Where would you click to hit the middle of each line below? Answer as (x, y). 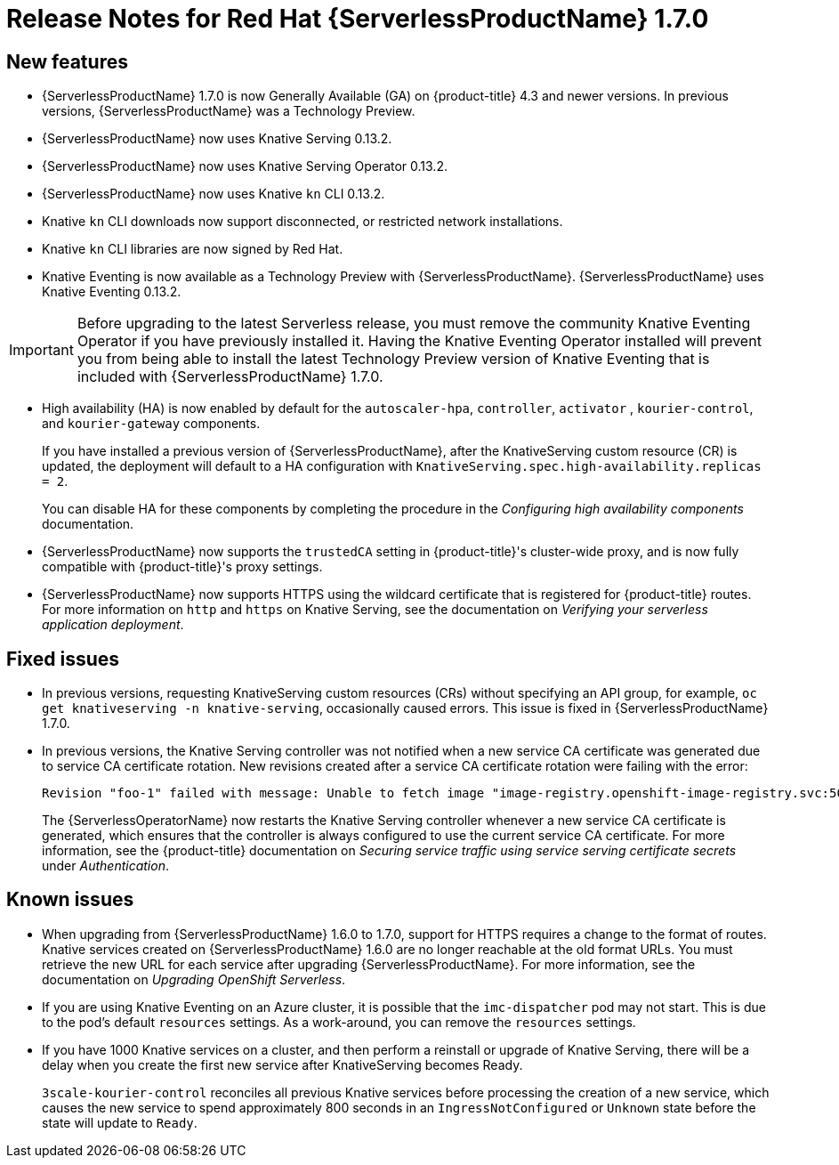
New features (67, 61)
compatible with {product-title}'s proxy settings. (182, 567)
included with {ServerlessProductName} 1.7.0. (230, 377)
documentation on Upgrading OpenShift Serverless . (194, 979)
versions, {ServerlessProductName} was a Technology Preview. (229, 111)
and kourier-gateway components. (151, 424)
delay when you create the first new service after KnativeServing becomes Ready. (282, 1064)
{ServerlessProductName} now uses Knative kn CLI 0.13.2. (214, 194)
